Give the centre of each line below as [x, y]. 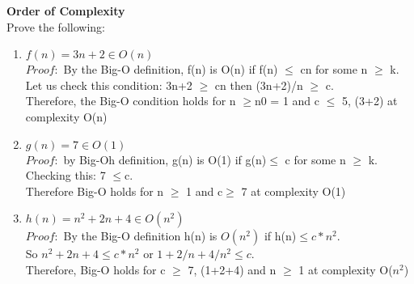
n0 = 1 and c [287, 101]
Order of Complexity [66, 11]
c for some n [315, 159]
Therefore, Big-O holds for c [95, 269]
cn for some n [334, 69]
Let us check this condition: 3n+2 [109, 85]
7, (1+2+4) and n [232, 269]
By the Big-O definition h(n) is [140, 236]
